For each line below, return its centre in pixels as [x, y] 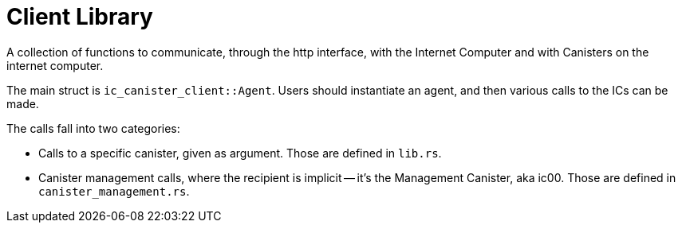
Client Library [80, 17]
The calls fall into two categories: [93, 128]
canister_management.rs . [114, 191]
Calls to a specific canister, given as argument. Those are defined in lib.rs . [240, 153]
